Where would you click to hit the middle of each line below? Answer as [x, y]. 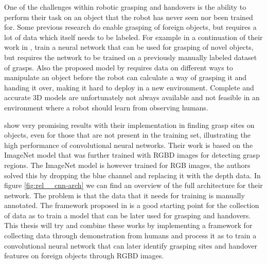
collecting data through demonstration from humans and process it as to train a [130, 235]
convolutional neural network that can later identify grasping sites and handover [131, 245]
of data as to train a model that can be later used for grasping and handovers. [128, 215]
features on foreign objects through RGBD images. [84, 256]
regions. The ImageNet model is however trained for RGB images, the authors [127, 165]
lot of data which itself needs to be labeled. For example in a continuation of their [133, 37]
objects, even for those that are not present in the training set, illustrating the [127, 135]
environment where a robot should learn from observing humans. [106, 107]
